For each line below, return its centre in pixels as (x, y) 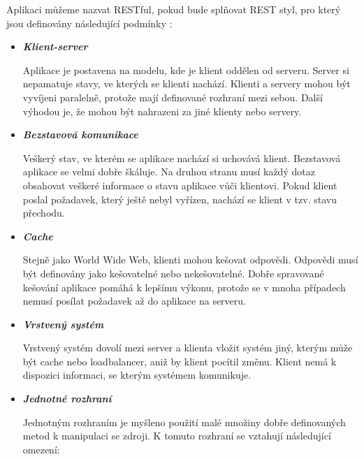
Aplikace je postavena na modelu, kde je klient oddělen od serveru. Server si (186, 70)
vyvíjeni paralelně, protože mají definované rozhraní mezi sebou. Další (173, 97)
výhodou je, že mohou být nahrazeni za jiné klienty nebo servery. (162, 111)
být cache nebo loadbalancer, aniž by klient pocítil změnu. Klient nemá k (180, 361)
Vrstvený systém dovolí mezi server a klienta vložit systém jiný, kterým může (188, 348)
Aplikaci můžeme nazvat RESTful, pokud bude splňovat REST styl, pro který (174, 9)
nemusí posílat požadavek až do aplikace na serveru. (134, 301)
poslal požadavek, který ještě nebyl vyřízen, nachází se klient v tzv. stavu (180, 199)
